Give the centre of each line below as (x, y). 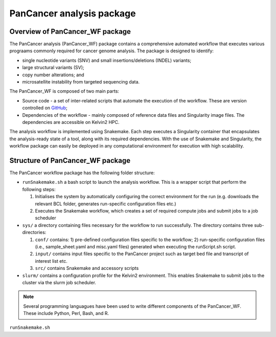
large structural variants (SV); (53, 68)
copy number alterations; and (53, 75)
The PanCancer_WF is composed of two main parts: (64, 91)
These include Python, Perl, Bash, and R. (66, 313)
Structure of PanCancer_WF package (70, 161)
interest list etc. (51, 261)
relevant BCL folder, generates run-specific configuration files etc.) (106, 204)
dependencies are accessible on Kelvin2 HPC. (71, 122)
